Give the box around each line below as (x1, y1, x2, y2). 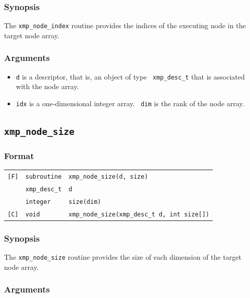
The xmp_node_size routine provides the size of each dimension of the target (4, 252, 242, 262)
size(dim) (69, 198, 101, 205)
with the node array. (16, 81, 79, 92)
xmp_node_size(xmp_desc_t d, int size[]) (69, 210, 210, 218)
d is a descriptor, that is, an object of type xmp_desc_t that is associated (16, 71, 245, 82)
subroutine (25, 173, 62, 180)
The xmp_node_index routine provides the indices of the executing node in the (4, 20, 246, 31)
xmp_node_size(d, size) (69, 173, 148, 180)
